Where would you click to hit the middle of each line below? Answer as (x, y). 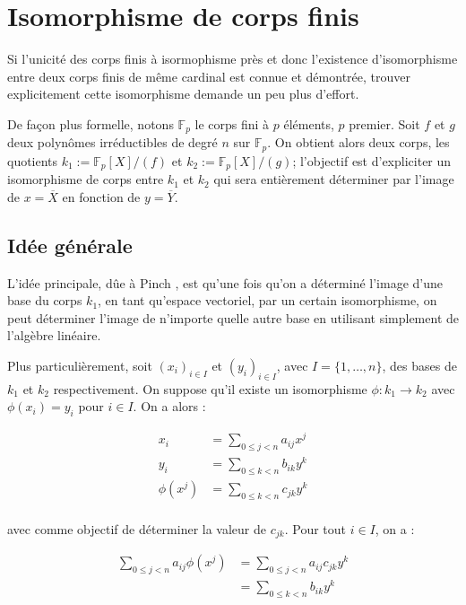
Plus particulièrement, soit (80, 366)
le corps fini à (232, 123)
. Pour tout (315, 528)
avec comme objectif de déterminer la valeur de (137, 528)
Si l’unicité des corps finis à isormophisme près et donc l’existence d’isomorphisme (233, 59)
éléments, (309, 123)
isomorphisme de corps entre (86, 179)
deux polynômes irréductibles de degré (112, 142)
